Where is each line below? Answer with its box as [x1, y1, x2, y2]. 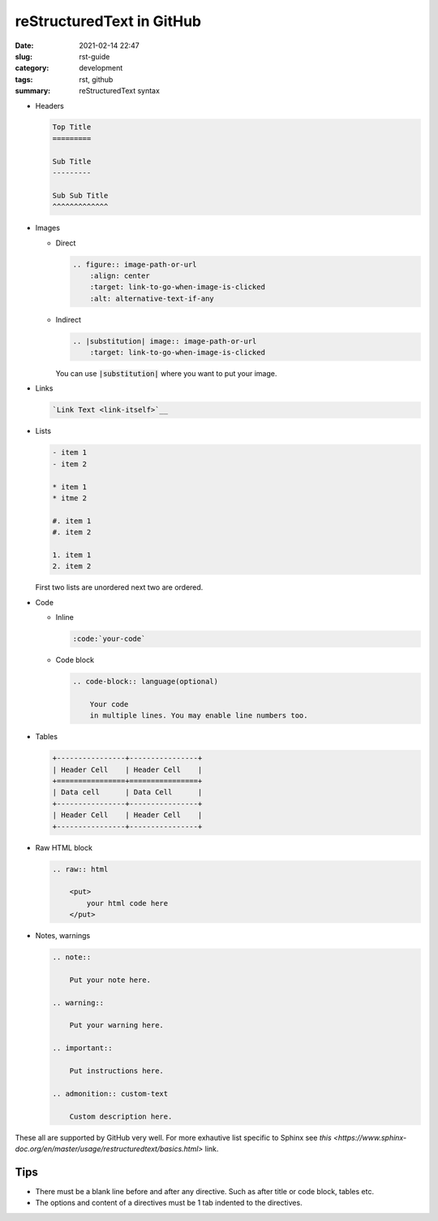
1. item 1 [52, 550, 92, 560]
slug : [15, 51, 32, 61]
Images [35, 223, 61, 233]
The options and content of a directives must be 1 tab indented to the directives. [35, 1198, 303, 1208]
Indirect [55, 314, 81, 324]
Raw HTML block [35, 842, 93, 852]
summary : [15, 86, 51, 96]
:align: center [89, 271, 150, 280]
